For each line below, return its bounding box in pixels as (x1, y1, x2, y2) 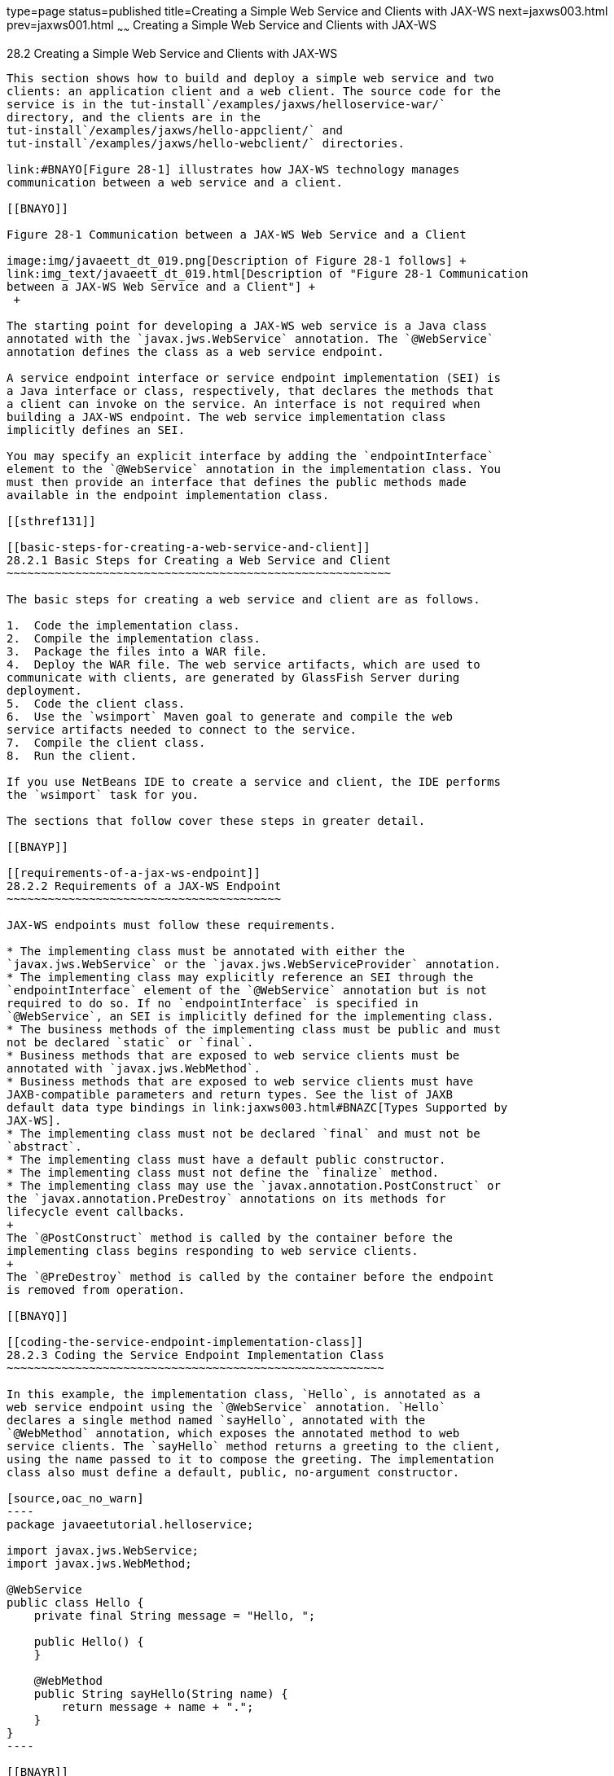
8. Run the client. (7, 748, 138, 762)
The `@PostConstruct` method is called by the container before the (7, 1230, 453, 1244)
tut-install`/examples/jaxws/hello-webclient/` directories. (7, 136, 405, 150)
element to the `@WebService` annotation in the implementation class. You (7, 462, 501, 476)
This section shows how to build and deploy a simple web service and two (7, 71, 494, 85)
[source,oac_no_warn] (7, 1491, 144, 1505)
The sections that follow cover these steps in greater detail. (7, 813, 426, 827)
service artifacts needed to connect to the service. (7, 722, 357, 736)
